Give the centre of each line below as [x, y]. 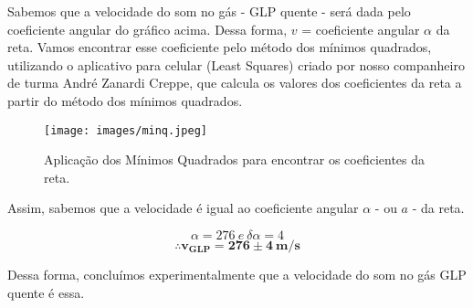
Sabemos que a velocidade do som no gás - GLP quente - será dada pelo [209, 11]
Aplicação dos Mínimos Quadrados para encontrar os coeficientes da [235, 159]
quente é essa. [46, 293]
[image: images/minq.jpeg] [126, 130]
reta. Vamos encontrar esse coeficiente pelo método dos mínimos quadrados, [220, 47]
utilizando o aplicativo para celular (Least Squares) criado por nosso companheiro [236, 64]
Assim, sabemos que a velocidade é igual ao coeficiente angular [183, 208]
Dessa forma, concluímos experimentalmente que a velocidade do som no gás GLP [237, 275]
